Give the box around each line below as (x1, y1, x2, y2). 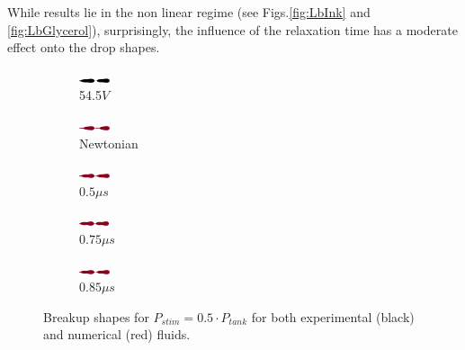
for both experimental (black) (251, 307, 415, 326)
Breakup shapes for (43, 307, 149, 326)
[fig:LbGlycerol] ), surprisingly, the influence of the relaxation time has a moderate (7, 20, 458, 39)
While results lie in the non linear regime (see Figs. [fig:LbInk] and (7, 3, 371, 21)
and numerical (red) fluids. (43, 325, 191, 344)
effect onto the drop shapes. (7, 38, 160, 57)
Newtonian (79, 133, 139, 152)
